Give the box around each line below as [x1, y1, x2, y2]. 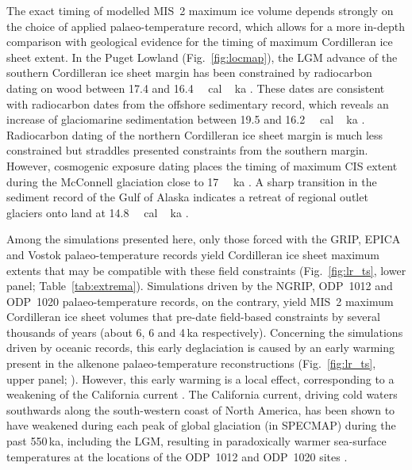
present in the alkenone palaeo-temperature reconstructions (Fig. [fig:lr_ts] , [6, 355, 376, 372]
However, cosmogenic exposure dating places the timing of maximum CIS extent [6, 157, 398, 174]
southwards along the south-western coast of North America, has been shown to [6, 401, 395, 418]
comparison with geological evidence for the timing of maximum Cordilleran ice [6, 33, 393, 50]
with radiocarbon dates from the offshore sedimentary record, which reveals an [6, 95, 389, 112]
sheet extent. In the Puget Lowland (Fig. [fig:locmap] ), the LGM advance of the [6, 48, 398, 65]
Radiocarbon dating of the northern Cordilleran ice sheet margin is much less [6, 126, 383, 143]
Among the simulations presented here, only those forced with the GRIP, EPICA [6, 231, 401, 247]
